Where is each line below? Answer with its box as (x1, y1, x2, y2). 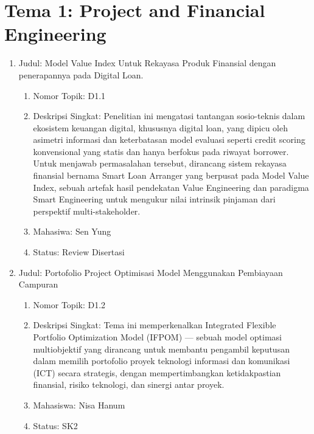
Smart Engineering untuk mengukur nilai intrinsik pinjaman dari (33, 193, 276, 205)
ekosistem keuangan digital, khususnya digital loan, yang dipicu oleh (33, 121, 288, 134)
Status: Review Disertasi (33, 246, 125, 258)
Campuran (18, 278, 58, 291)
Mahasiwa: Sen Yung (33, 225, 111, 238)
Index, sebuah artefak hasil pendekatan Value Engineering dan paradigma (33, 181, 309, 193)
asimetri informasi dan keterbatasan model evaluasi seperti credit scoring (33, 133, 305, 146)
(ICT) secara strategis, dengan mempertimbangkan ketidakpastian (33, 366, 281, 379)
